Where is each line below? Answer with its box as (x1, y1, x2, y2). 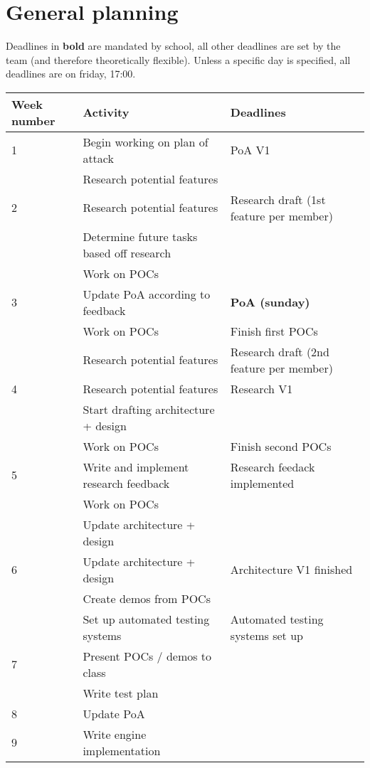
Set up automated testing (83, 610, 210, 627)
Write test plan (83, 684, 159, 701)
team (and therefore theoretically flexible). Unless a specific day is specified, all (6, 52, 351, 67)
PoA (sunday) (230, 294, 310, 311)
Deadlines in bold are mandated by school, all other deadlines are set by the (6, 38, 341, 53)
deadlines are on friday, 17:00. (6, 66, 136, 81)
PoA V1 (230, 142, 270, 159)
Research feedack (230, 458, 315, 475)
